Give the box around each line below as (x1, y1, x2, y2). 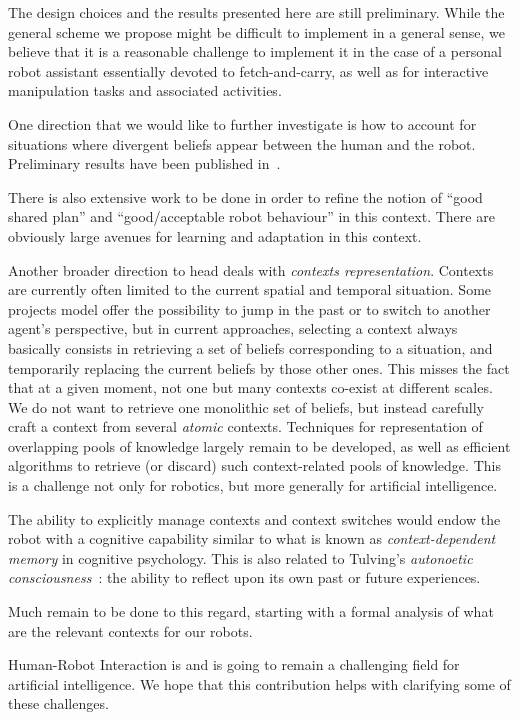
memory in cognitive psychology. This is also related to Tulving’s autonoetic (8, 547, 473, 568)
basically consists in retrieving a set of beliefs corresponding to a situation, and (8, 337, 493, 358)
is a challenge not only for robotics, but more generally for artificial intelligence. (8, 475, 498, 496)
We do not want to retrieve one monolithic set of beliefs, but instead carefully (8, 396, 484, 417)
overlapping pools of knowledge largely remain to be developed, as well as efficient (8, 435, 511, 456)
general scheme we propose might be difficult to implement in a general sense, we (8, 21, 505, 42)
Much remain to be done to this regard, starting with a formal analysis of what (8, 601, 494, 622)
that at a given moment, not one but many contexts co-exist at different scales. (8, 377, 493, 398)
